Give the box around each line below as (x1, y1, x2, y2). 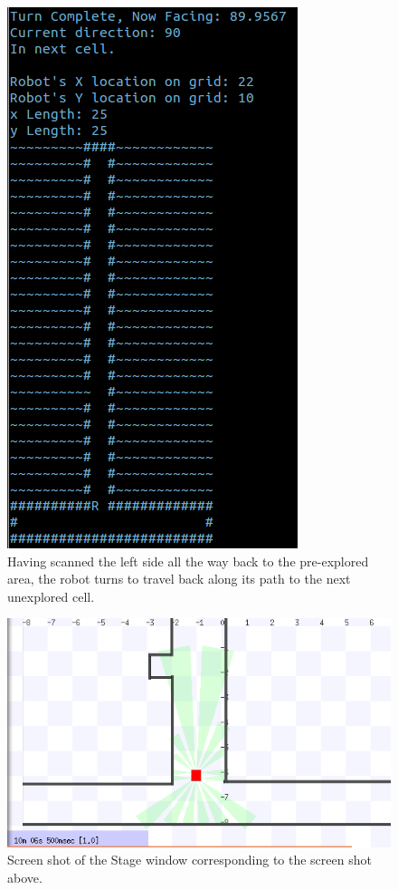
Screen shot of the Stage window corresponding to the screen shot (7, 850, 372, 869)
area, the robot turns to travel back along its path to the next (7, 569, 351, 588)
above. (7, 868, 43, 887)
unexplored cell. (7, 586, 95, 605)
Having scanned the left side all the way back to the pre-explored (7, 551, 369, 570)
